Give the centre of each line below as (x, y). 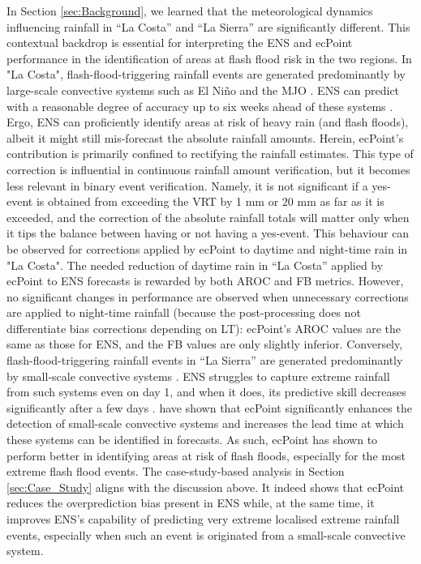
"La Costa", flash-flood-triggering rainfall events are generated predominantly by (206, 74)
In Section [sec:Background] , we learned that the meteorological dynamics (190, 11)
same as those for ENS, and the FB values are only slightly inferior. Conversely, (205, 344)
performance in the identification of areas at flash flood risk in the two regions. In (209, 58)
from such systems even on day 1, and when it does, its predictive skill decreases (206, 392)
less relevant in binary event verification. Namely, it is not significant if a (187, 185)
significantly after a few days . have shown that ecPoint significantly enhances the (209, 407)
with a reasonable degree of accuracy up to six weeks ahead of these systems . (200, 106)
